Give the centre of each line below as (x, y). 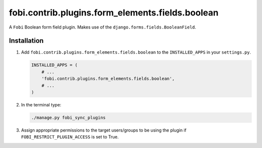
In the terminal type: (41, 104)
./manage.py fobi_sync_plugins (69, 118)
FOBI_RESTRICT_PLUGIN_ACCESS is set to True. (70, 137)
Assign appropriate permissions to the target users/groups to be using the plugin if (104, 130)
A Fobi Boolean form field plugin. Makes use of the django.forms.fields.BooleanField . (103, 27)
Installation (26, 41)
